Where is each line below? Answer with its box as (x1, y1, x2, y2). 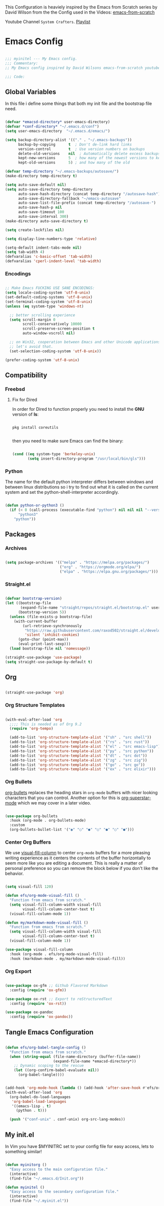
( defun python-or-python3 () (5, 503, 64, 508)
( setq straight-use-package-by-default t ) (5, 659, 93, 664)
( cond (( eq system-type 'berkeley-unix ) (12, 452, 96, 457)
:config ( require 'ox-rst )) (9, 1001, 67, 1006)
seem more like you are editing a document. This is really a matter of (5, 860, 143, 866)
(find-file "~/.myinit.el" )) (9, 1199, 69, 1204)
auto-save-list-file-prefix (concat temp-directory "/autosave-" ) (18, 200, 156, 206)
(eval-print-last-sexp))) (18, 642, 71, 647)
